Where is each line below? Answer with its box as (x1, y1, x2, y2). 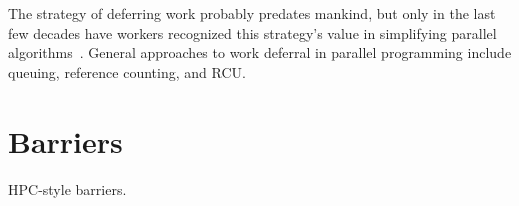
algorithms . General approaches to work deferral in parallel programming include (8, 42, 512, 63)
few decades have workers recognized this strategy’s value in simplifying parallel (8, 22, 497, 43)
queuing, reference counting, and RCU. (8, 61, 246, 82)
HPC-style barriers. (8, 178, 127, 199)
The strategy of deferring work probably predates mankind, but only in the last (8, 3, 496, 23)
